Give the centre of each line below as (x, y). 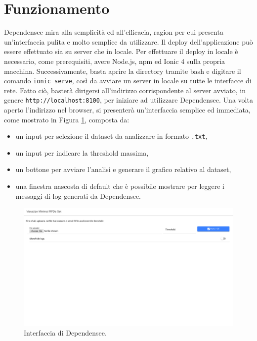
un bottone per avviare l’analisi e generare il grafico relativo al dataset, (123, 169)
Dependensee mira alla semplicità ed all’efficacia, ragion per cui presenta (114, 32)
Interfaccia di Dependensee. (65, 332)
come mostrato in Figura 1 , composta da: (67, 119)
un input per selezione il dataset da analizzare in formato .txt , (111, 136)
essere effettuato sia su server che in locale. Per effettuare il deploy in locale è (121, 51)
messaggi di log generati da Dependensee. (78, 196)
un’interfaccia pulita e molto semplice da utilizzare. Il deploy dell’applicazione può (128, 41)
